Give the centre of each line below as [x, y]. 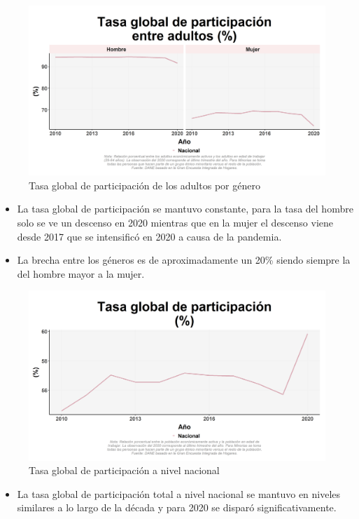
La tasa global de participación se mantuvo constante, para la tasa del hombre [185, 209]
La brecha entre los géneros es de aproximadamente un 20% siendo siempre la [184, 260]
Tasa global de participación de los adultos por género [145, 185]
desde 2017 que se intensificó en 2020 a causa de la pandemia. [149, 236]
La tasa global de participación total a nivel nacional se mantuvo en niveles [179, 493]
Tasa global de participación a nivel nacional [124, 470]
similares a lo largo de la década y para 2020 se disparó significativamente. [177, 507]
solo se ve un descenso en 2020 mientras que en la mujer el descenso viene [175, 222]
